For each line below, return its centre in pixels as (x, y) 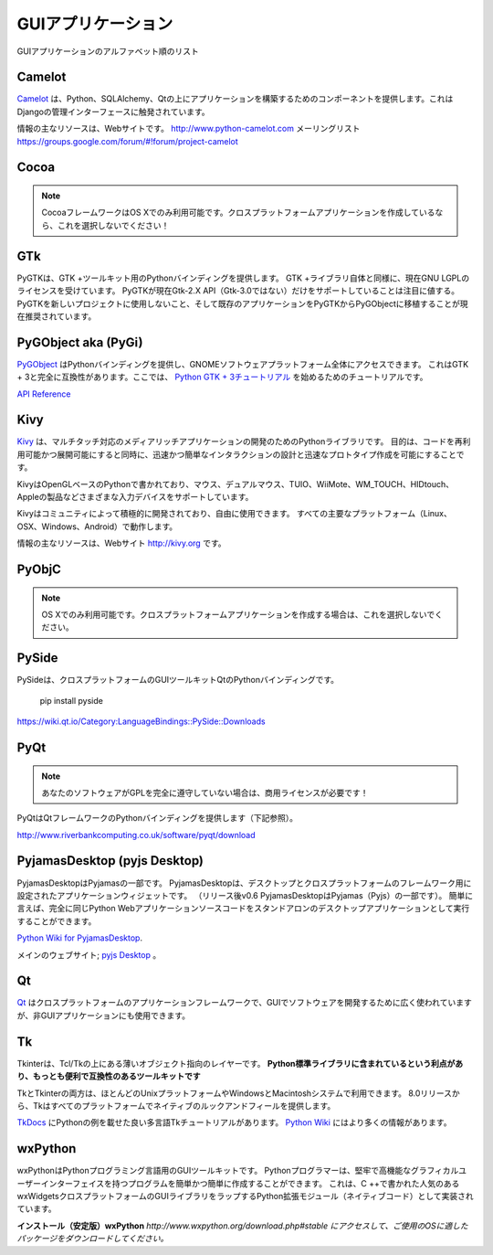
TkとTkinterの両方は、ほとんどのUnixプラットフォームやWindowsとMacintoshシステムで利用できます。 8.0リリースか (238, 1093)
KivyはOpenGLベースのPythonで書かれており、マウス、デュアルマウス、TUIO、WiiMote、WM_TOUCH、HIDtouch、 (236, 484)
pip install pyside (72, 700)
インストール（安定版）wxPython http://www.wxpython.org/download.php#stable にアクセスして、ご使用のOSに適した (243, 1226)
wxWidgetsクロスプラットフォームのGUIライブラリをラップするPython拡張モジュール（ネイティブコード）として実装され (245, 1196)
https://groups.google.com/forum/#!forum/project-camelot (128, 141)
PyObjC (39, 570)
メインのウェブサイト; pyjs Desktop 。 (89, 954)
